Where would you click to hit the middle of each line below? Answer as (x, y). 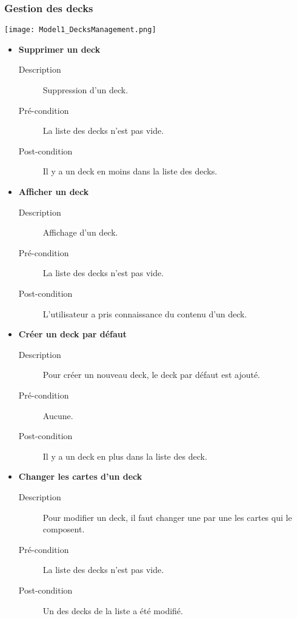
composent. (64, 529)
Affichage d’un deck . (80, 232)
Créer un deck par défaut (73, 334)
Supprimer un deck (59, 49)
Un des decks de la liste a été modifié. (113, 610)
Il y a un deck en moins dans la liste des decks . (130, 171)
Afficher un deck (54, 192)
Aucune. (58, 415)
